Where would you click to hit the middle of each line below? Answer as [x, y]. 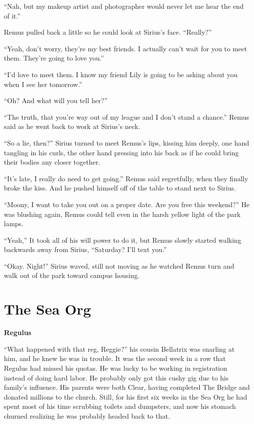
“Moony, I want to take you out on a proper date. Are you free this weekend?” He [127, 204]
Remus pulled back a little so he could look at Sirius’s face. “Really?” [108, 32]
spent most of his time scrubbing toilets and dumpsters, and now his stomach [120, 406]
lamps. [14, 223]
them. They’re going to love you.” [54, 58]
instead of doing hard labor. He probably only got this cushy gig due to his [116, 377]
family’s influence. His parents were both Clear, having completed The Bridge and [127, 387]
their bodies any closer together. [52, 162]
